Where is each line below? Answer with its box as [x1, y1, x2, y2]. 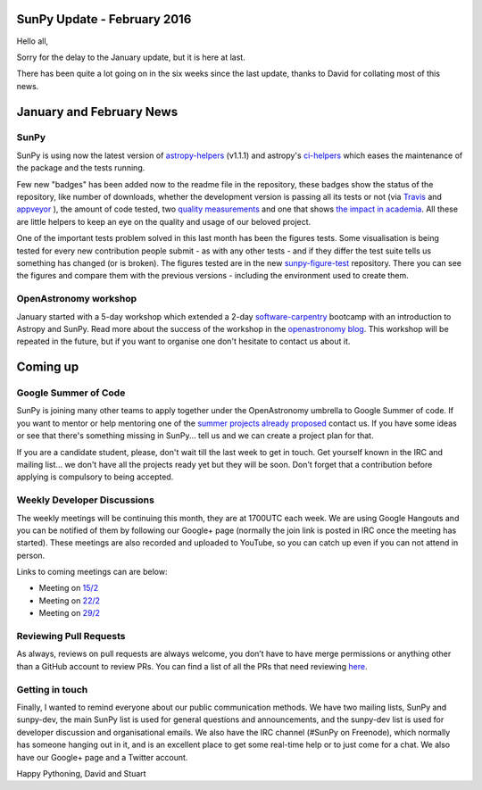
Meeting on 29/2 [38, 608, 101, 619]
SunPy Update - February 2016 [16, 12, 192, 27]
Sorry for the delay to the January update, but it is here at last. [16, 52, 245, 62]
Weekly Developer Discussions [16, 494, 155, 506]
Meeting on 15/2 [38, 583, 98, 594]
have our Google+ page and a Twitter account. [16, 752, 188, 762]
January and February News [16, 104, 179, 120]
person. [16, 550, 46, 561]
